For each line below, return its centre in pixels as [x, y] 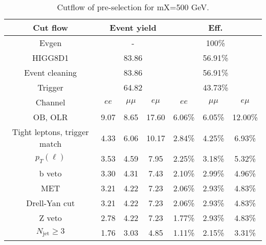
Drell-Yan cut [51, 203]
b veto [50, 173]
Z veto [50, 218]
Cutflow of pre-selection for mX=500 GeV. [133, 7]
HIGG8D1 [51, 58]
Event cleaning [51, 72]
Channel [50, 102]
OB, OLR [50, 117]
